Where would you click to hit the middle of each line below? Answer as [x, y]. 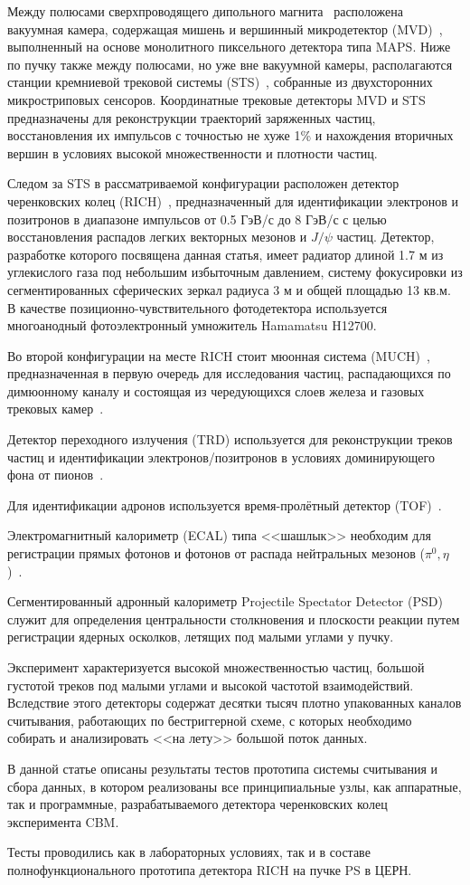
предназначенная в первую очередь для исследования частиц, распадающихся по [229, 373]
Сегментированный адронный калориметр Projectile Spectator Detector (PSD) [225, 601]
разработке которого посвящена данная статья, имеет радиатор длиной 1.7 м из [226, 254]
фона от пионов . [56, 475]
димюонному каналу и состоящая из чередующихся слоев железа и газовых [216, 390]
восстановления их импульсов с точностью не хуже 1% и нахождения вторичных [230, 135]
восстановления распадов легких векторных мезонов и [157, 237]
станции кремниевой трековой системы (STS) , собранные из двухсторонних [220, 82]
